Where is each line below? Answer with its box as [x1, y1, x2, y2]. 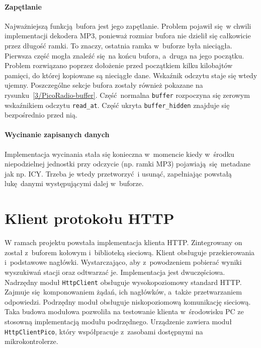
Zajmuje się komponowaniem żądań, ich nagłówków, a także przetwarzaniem [5, 286, 242, 297]
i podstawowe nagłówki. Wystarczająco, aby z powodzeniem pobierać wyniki [5, 257, 242, 267]
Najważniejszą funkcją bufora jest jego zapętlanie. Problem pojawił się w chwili [5, 20, 251, 31]
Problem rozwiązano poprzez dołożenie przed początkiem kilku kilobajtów [5, 60, 233, 71]
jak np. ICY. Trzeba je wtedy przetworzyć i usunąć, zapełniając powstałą [5, 168, 232, 179]
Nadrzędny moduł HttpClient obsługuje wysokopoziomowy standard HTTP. [5, 276, 242, 287]
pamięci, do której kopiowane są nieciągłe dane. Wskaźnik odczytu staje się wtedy [5, 70, 257, 80]
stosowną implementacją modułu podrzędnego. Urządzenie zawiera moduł [5, 316, 232, 326]
